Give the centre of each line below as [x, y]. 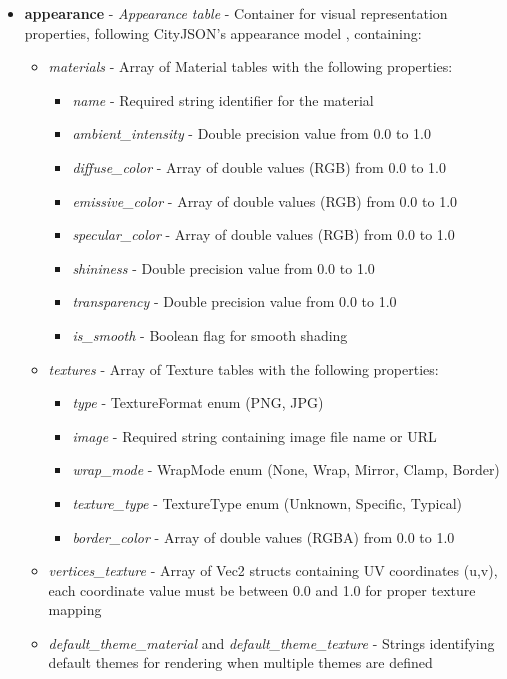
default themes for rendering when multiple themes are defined [240, 662]
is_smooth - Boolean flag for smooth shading [210, 334]
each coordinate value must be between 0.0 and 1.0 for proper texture [262, 589]
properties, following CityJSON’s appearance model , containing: [223, 32]
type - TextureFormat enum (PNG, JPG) [198, 402]
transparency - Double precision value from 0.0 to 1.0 [234, 301]
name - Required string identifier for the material [223, 99]
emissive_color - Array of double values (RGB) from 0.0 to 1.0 [265, 200]
